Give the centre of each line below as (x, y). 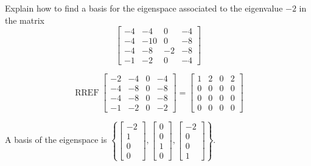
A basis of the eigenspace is (56, 140)
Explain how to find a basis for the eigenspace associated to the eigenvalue (144, 8)
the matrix (25, 20)
